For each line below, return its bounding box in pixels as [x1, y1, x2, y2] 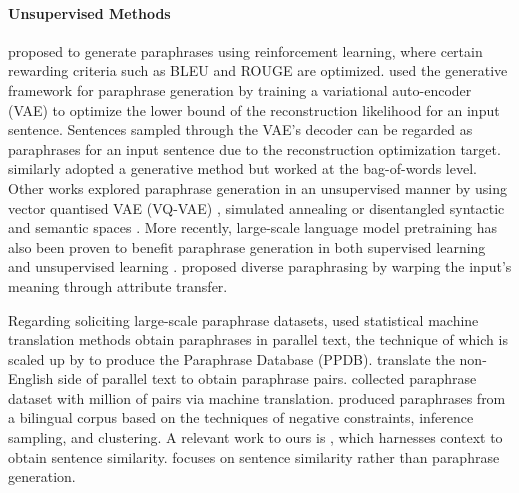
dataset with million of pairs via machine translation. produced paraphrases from [8, 387, 506, 408]
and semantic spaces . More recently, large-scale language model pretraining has [8, 217, 498, 238]
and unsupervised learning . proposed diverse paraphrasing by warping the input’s [8, 256, 512, 277]
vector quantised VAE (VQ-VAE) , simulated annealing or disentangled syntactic [8, 197, 505, 218]
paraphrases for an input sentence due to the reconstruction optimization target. [8, 138, 501, 159]
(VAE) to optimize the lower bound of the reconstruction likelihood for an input [8, 99, 500, 120]
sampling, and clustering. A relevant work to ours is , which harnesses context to [8, 427, 503, 448]
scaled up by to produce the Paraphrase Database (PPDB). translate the [8, 348, 455, 369]
